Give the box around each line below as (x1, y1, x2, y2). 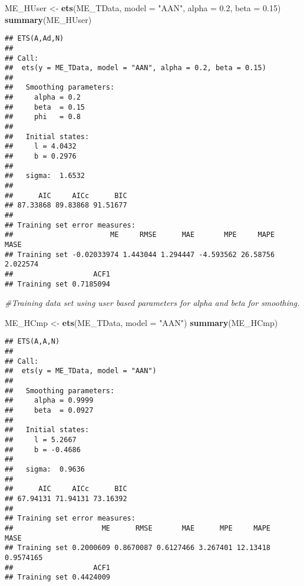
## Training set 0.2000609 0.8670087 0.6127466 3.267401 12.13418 (5, 544, 271, 552)
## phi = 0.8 (5, 113, 81, 121)
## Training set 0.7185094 (5, 279, 110, 288)
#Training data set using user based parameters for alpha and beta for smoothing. (5, 297, 300, 309)
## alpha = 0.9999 (5, 396, 94, 405)
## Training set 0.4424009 (5, 573, 110, 582)
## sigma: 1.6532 (5, 172, 85, 180)
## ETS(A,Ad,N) (5, 34, 64, 43)
